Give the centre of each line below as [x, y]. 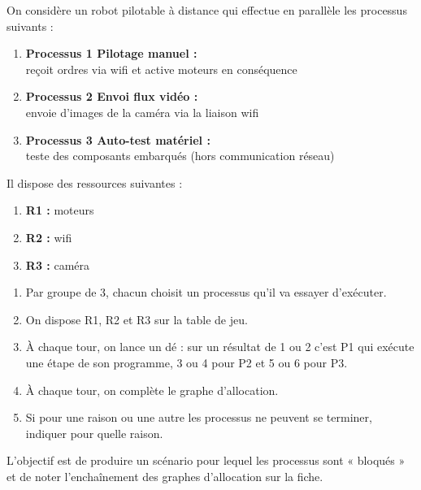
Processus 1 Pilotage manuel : [111, 53]
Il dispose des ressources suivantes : [95, 182]
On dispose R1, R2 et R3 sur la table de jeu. [137, 319]
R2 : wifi [49, 237]
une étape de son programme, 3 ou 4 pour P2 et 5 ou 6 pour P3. [187, 362]
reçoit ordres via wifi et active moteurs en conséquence [161, 69]
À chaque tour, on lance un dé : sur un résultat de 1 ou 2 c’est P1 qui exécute [220, 347]
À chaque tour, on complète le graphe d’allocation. [152, 390]
